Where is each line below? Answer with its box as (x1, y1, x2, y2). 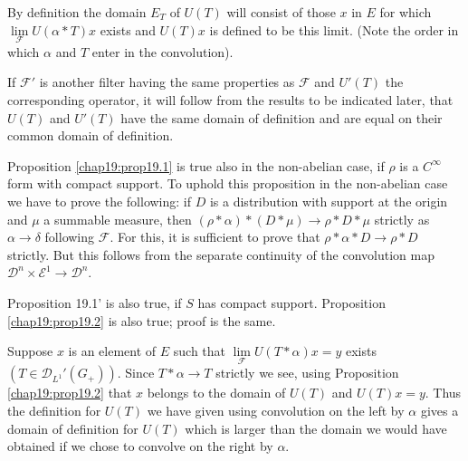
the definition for (7, 400, 101, 419)
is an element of (68, 341, 157, 360)
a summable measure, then (43, 209, 192, 228)
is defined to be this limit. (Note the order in (209, 20, 459, 39)
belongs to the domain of (147, 383, 286, 402)
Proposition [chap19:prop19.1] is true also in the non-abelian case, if (7, 156, 385, 175)
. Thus (425, 383, 462, 402)
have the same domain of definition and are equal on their (120, 108, 443, 127)
